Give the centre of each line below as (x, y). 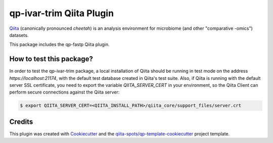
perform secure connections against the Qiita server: (64, 92)
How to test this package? (51, 59)
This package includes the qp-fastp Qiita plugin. (59, 44)
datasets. (19, 35)
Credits (21, 122)
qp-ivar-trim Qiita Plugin (61, 13)
